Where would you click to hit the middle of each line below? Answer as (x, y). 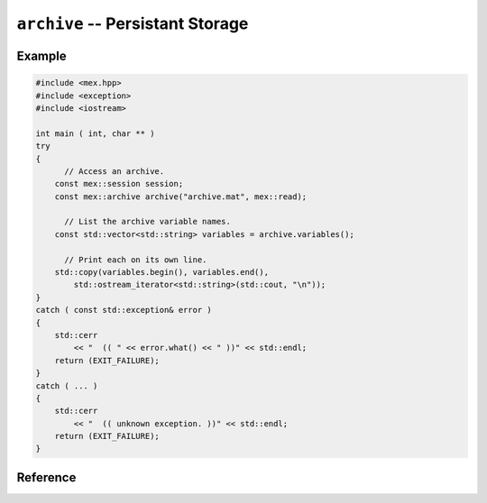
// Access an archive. (115, 171)
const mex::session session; (119, 184)
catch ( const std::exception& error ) (124, 310)
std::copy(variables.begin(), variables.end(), (162, 272)
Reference (46, 477)
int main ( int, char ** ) (95, 133)
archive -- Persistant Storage (133, 23)
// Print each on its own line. (136, 260)
